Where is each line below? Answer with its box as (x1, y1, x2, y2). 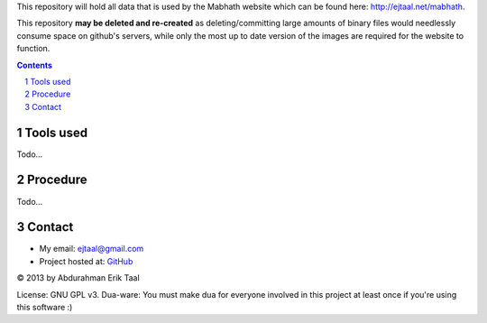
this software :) (16, 302, 73, 313)
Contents (16, 60, 53, 70)
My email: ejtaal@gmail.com (39, 244, 144, 254)
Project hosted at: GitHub (39, 255, 133, 266)
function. (16, 43, 51, 54)
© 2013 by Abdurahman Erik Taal (16, 272, 140, 283)
